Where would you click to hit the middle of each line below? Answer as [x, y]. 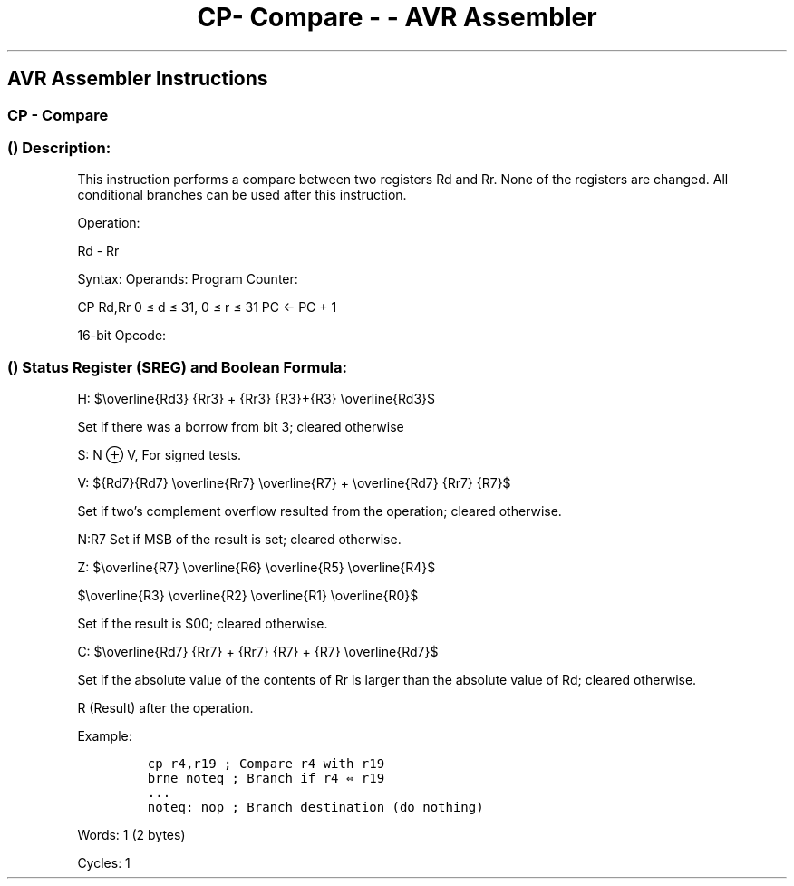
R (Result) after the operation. [165, 708]
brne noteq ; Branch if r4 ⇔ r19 [266, 779]
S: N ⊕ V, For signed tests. [159, 455]
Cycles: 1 [104, 863]
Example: [105, 736]
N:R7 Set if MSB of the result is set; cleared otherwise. [239, 540]
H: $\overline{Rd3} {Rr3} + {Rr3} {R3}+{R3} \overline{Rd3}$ [257, 399]
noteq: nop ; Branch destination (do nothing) [315, 808]
